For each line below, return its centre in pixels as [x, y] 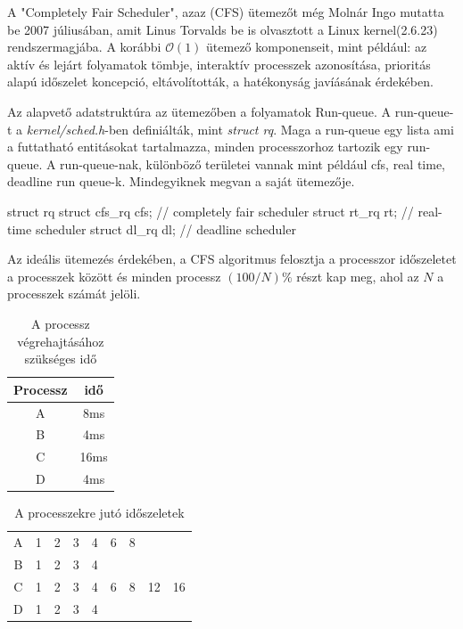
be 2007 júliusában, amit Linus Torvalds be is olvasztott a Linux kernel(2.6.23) [223, 29]
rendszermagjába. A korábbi [84, 47]
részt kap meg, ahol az [358, 276]
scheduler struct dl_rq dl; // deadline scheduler [165, 229]
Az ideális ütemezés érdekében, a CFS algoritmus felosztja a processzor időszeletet [232, 259]
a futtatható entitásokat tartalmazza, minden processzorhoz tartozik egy [205, 147]
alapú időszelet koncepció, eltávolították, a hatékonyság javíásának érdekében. [220, 82]
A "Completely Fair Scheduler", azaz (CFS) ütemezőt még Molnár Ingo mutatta [226, 12]
